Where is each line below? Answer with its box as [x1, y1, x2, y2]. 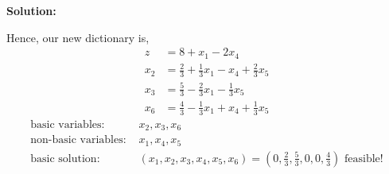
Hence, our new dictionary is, [6, 29, 150, 45]
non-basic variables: [30, 134, 126, 146]
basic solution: [30, 153, 100, 164]
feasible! [344, 153, 383, 164]
